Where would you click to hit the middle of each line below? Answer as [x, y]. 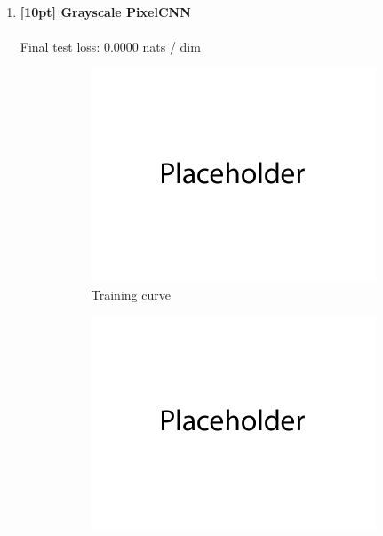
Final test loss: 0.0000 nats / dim [110, 47]
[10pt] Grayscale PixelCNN [105, 12]
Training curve [131, 294]
